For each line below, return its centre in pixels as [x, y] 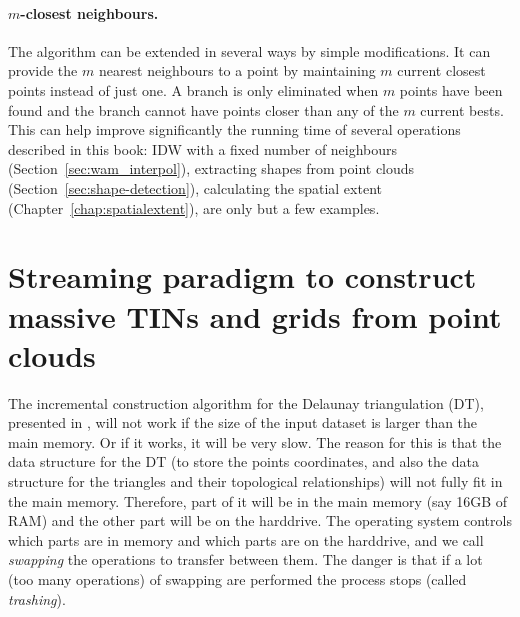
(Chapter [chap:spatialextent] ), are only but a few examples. [194, 207]
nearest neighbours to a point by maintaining [237, 70]
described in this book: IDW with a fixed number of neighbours [203, 148]
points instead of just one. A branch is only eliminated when [193, 89]
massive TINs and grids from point [255, 315]
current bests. [462, 109]
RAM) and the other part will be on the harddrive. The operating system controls [260, 520]
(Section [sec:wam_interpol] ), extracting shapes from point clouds [211, 168]
